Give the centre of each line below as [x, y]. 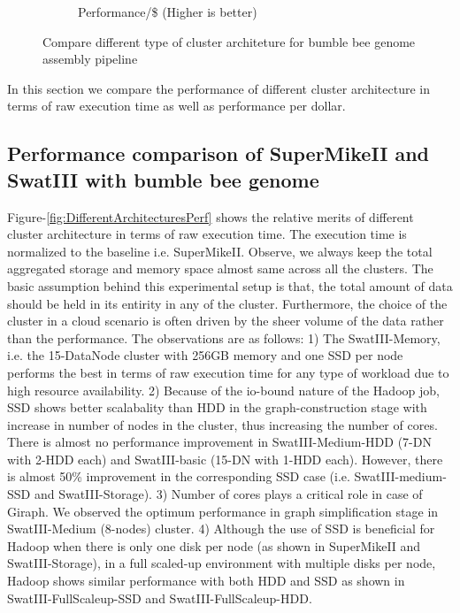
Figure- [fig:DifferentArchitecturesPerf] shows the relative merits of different [211, 216]
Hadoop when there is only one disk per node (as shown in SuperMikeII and [214, 545]
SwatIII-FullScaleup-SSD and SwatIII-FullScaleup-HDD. [160, 598]
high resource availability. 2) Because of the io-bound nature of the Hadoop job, [223, 390]
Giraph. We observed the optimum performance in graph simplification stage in [223, 511]
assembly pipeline [90, 59]
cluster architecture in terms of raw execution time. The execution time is [207, 234]
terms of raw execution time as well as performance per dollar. [176, 106]
